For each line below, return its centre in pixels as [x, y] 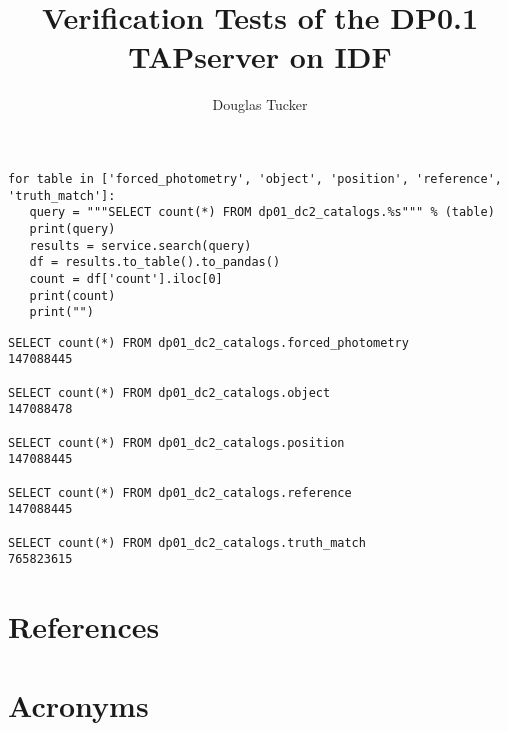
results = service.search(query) [140, 245]
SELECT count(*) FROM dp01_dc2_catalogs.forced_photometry [208, 342]
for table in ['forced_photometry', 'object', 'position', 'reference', [255, 178]
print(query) [72, 228]
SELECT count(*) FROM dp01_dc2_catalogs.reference [180, 492]
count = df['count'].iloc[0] [126, 278]
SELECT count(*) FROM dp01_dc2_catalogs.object [169, 392]
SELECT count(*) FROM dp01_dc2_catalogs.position [176, 442]
